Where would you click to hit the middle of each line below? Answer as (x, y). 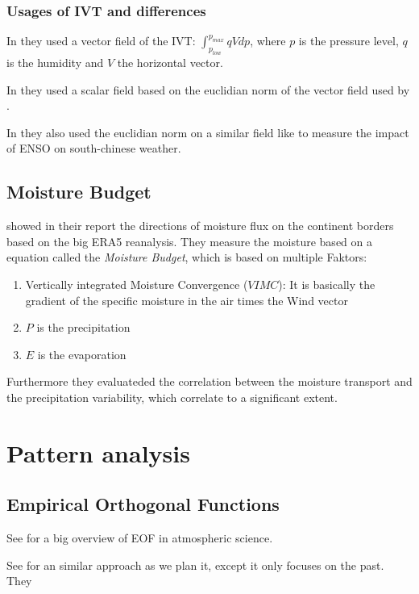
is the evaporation (82, 354)
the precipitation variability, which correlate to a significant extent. (172, 397)
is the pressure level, (348, 41)
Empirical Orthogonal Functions (143, 504)
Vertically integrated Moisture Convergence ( (137, 284)
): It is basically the (327, 284)
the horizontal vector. (170, 62)
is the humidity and (55, 62)
